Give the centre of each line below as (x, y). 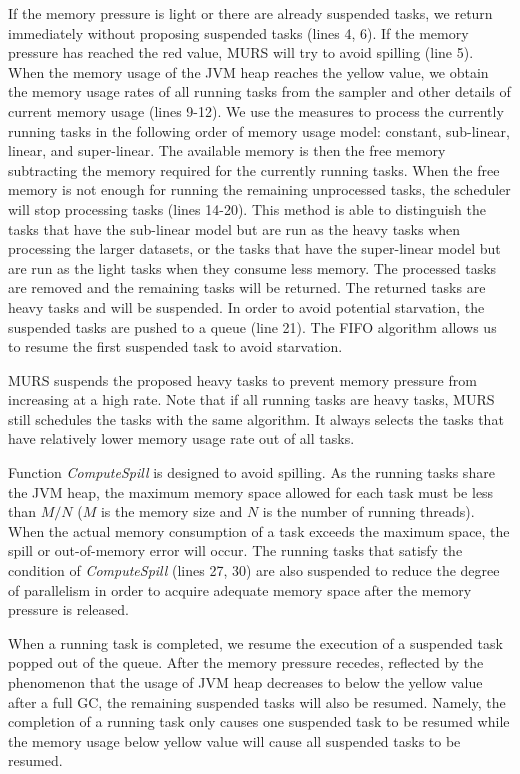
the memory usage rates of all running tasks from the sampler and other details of (259, 91)
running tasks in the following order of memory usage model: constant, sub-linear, (259, 130)
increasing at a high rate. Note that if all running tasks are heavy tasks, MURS (251, 399)
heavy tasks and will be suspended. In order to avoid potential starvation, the (246, 306)
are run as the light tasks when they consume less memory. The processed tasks (252, 267)
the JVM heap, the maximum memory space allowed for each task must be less (251, 491)
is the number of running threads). (368, 511)
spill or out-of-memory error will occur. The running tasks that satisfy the (235, 550)
